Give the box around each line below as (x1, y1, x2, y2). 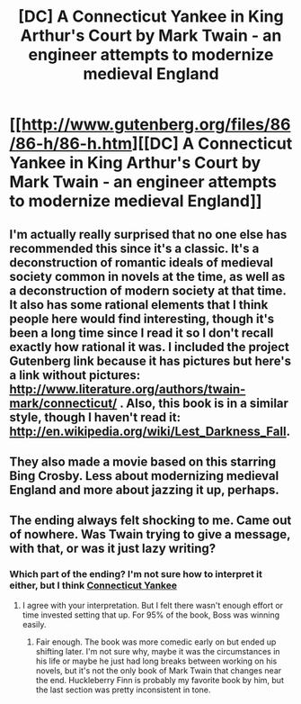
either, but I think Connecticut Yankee (9, 579, 178, 591)
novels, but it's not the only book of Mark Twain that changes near (35, 664, 282, 676)
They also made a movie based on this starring (9, 454, 277, 469)
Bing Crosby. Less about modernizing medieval (9, 468, 279, 483)
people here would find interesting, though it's (9, 311, 275, 326)
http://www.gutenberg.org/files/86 (21, 114, 291, 135)
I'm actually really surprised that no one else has (9, 227, 288, 242)
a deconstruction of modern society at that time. (9, 283, 287, 298)
